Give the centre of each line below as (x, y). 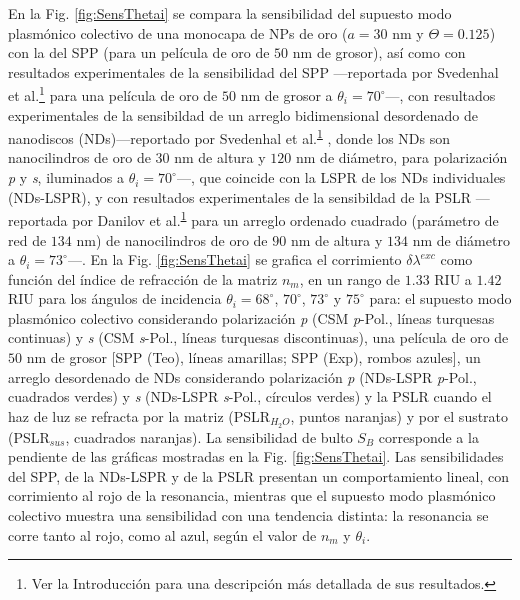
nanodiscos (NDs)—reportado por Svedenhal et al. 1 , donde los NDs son (229, 136)
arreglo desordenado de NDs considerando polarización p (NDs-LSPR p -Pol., (242, 376)
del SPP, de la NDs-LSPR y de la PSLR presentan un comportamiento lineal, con (258, 475)
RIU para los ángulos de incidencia (115, 298)
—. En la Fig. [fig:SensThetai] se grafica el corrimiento (234, 259)
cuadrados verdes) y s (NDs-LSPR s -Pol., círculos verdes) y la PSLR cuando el (250, 396)
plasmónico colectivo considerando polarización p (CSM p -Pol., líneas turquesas (251, 317)
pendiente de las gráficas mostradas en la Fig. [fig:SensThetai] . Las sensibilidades (256, 456)
